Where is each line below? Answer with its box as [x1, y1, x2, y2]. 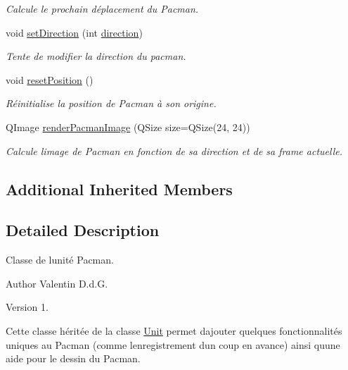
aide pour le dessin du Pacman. [6, 351, 141, 366]
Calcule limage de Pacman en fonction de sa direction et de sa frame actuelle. [6, 143, 342, 158]
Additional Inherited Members [6, 178, 233, 199]
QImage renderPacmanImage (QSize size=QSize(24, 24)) [6, 119, 250, 134]
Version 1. [6, 300, 49, 314]
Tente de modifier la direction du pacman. [6, 49, 186, 63]
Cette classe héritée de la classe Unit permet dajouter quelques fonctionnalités [6, 323, 342, 338]
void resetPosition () [6, 72, 94, 87]
